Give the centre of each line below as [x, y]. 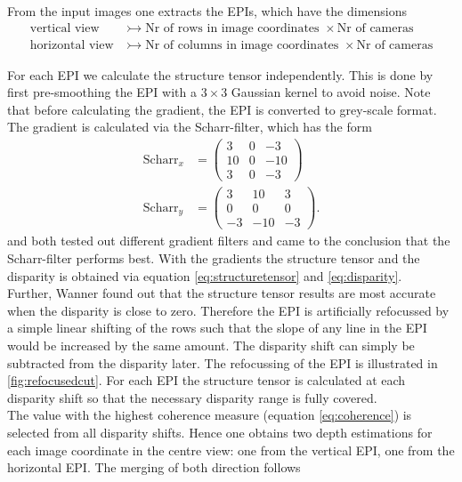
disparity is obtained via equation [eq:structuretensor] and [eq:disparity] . [205, 275]
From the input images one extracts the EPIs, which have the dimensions [207, 11]
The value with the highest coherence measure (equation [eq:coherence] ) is [210, 415]
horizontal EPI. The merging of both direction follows [154, 467]
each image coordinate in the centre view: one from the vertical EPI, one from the [231, 450]
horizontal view [72, 45]
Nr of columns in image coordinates [242, 45]
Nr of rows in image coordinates [232, 28]
